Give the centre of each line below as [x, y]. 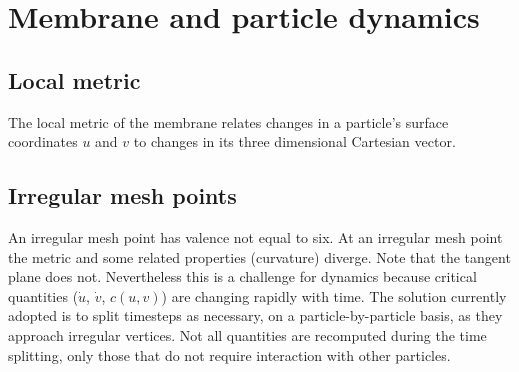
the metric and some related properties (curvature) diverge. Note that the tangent [259, 256]
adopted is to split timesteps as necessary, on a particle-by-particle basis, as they [255, 315]
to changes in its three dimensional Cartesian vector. [294, 141]
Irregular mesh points [122, 195]
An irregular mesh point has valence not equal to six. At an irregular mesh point [255, 236]
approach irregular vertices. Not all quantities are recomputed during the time [247, 334]
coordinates [43, 141]
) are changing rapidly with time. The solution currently [334, 295]
